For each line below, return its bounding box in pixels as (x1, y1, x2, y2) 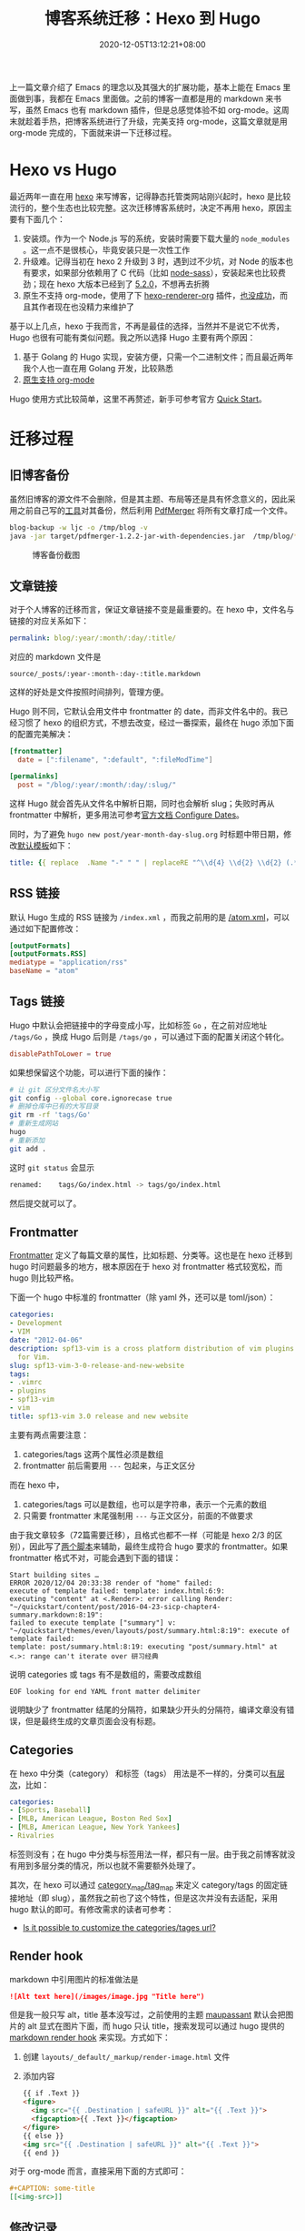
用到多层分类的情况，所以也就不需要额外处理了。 (16, 1860, 201, 1871)
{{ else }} (22, 2131, 64, 2140)
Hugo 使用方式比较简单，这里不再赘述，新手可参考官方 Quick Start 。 (9, 393, 268, 404)
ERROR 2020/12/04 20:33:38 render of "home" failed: (9, 1578, 213, 1587)
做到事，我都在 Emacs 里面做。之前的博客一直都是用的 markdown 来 (16, 93, 274, 104)
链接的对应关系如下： (9, 615, 89, 626)
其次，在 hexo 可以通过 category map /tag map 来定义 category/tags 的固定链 (9, 1879, 289, 1892)
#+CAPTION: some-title (9, 2184, 95, 2194)
